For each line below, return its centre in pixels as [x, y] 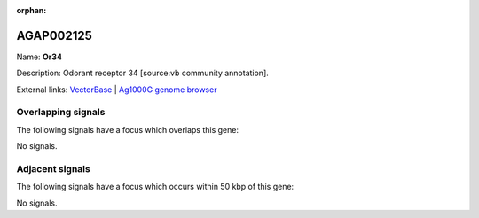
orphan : [31, 10]
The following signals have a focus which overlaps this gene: [128, 129]
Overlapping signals [61, 113]
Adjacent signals [53, 168]
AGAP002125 [55, 35]
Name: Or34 [39, 57]
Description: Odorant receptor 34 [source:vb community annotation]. [143, 73]
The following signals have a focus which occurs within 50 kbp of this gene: [155, 187]
